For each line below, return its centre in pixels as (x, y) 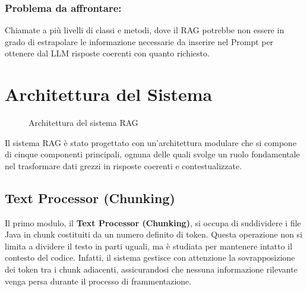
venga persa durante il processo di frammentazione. (98, 281)
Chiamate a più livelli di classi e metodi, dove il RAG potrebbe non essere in (145, 30)
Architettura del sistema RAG (83, 123)
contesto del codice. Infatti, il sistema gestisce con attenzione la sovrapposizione (150, 257)
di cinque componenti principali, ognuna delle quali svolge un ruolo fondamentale (152, 154)
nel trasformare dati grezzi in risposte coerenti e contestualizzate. (124, 165)
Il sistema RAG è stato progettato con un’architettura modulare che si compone (151, 142)
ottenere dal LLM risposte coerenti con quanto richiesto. (107, 53)
